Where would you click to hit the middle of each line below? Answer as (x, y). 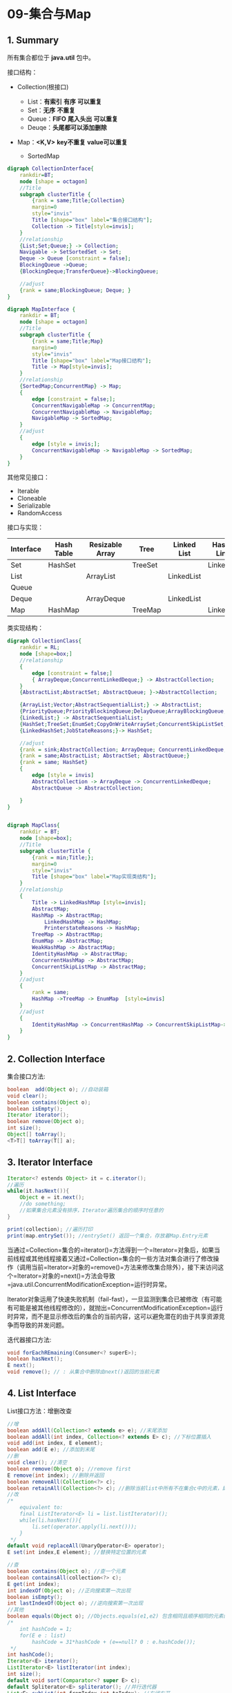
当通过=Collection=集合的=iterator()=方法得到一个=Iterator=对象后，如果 (111, 1250)
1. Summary (33, 40)
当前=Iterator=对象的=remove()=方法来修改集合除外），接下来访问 (124, 1267)
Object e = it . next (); (52, 1198)
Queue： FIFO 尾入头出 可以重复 (73, 119)
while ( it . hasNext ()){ (38, 1191)
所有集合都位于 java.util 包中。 (51, 57)
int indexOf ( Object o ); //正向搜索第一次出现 (69, 1590)
